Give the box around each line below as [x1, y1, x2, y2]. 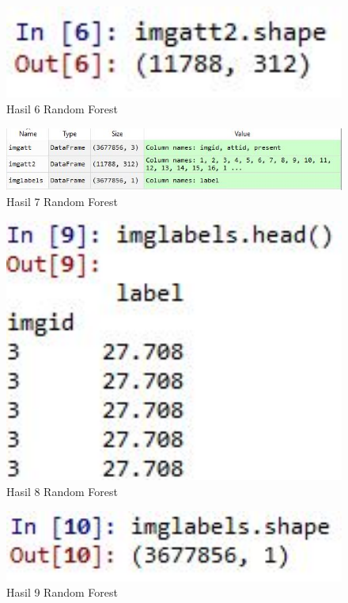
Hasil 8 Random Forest [6, 483, 118, 500]
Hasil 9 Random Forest [6, 584, 118, 601]
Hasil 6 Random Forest [6, 100, 118, 116]
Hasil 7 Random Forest [6, 193, 118, 209]
